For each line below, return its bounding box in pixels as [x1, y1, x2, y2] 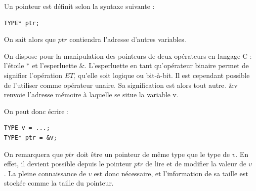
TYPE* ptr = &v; [4, 134, 57, 141]
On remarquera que [4, 149, 63, 159]
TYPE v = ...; [4, 124, 50, 132]
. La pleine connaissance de [4, 168, 86, 178]
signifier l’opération [4, 70, 63, 80]
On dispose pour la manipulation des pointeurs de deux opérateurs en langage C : [4, 50, 252, 61]
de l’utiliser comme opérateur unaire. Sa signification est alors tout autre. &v [4, 79, 238, 90]
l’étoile [4, 60, 24, 71]
